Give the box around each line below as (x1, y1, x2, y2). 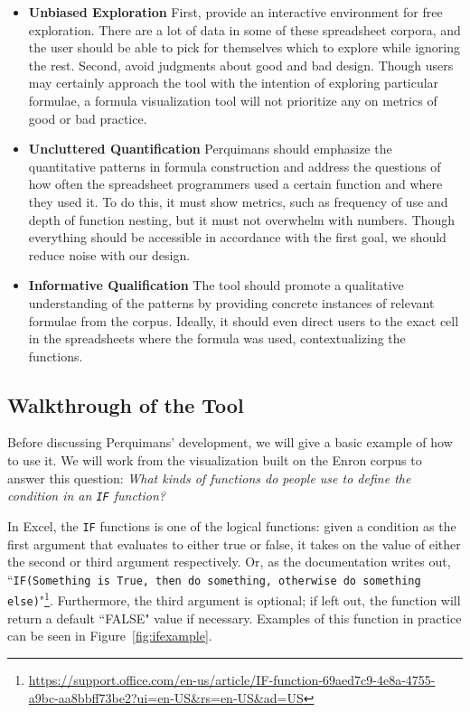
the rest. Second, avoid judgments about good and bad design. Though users (28, 55, 454, 74)
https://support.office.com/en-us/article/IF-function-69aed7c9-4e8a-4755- (28, 670, 436, 689)
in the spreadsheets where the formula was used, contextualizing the (28, 329, 406, 348)
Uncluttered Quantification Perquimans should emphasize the (28, 139, 392, 158)
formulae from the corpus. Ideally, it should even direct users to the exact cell (28, 311, 459, 330)
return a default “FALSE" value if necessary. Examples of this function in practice (7, 608, 462, 627)
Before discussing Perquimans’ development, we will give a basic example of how (7, 433, 453, 452)
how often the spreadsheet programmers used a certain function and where (28, 174, 443, 193)
